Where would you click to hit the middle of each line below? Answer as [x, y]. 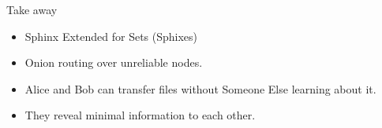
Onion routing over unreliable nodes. [114, 62]
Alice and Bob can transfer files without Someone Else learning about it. [200, 88]
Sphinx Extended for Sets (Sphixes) [111, 36]
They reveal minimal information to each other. [140, 115]
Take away [32, 9]
